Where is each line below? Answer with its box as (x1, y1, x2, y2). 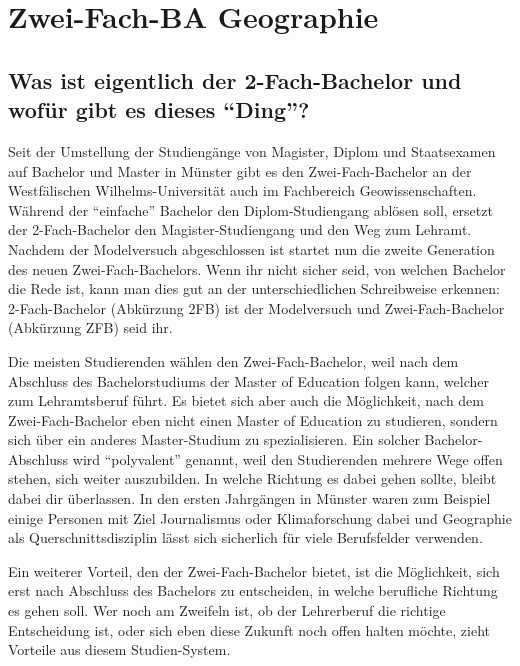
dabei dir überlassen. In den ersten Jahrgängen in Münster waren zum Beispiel (8, 488, 491, 509)
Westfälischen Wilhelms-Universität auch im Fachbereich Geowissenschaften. (8, 180, 477, 201)
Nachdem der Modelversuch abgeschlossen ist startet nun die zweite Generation (8, 238, 495, 259)
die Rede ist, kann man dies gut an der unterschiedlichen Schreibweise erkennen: (8, 278, 500, 299)
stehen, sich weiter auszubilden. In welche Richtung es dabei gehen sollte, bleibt (8, 468, 497, 489)
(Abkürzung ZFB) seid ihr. (8, 317, 173, 338)
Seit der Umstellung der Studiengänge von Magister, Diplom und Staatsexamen (8, 140, 496, 161)
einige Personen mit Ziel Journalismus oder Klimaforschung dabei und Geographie (8, 507, 512, 528)
